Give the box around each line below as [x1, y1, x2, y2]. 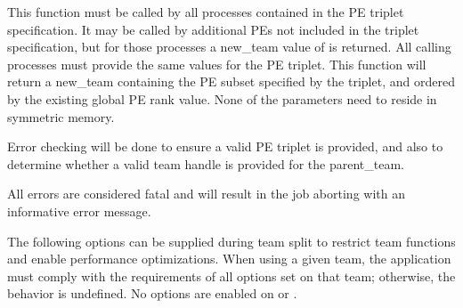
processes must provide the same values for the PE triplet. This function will [7, 54, 426, 73]
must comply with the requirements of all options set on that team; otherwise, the [7, 266, 456, 285]
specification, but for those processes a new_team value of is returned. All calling [7, 37, 451, 56]
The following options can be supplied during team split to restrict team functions [7, 231, 456, 250]
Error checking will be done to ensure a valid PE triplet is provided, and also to [7, 137, 443, 156]
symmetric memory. [7, 107, 115, 126]
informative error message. [7, 201, 151, 220]
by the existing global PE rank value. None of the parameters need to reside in [7, 89, 437, 108]
